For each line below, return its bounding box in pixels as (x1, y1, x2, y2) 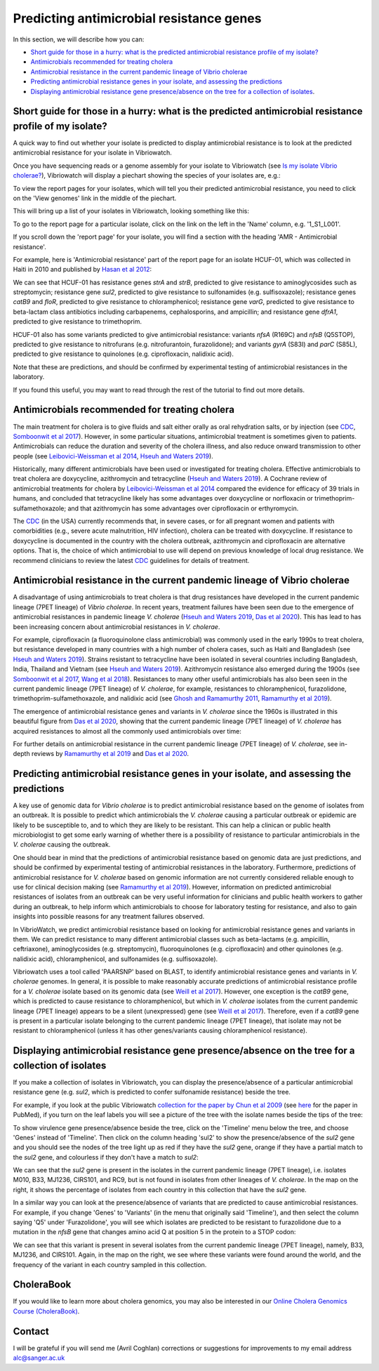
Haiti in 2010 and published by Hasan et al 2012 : (13, 265, 152, 274)
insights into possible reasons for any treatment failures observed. (13, 913, 205, 921)
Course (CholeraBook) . (13, 1306, 80, 1316)
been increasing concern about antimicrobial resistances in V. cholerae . (13, 622, 220, 631)
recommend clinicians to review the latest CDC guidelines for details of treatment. (13, 556, 250, 564)
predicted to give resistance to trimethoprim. (13, 317, 142, 326)
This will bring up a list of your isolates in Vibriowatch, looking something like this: (13, 207, 249, 216)
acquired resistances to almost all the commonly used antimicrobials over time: (13, 727, 242, 735)
